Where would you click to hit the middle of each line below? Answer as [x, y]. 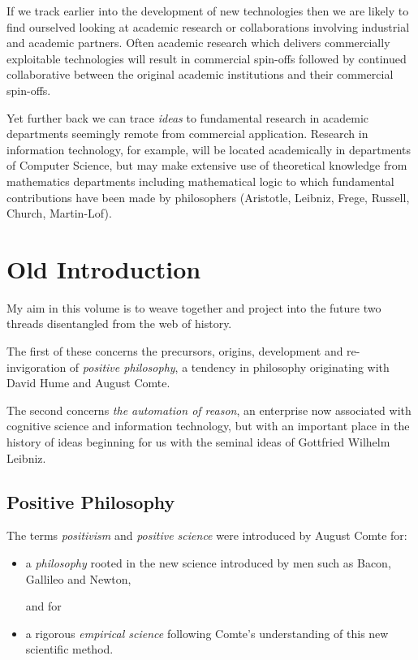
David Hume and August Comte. [88, 383]
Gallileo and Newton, [78, 578]
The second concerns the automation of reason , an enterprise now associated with [209, 410]
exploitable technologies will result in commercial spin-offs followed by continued [207, 58]
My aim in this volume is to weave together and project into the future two [194, 307]
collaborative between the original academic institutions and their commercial [200, 74]
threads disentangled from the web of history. [119, 324]
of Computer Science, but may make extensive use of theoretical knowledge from [207, 165]
